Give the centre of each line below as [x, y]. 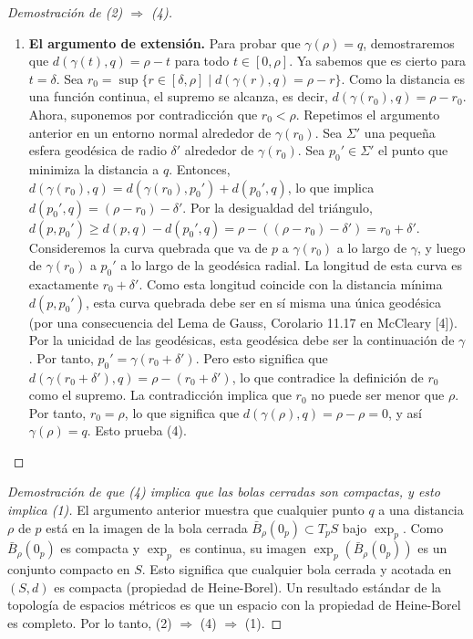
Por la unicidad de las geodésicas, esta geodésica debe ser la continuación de [242, 340]
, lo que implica [331, 187]
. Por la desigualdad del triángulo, [278, 207]
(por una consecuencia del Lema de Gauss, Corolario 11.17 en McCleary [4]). [243, 322]
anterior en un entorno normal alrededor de [150, 132]
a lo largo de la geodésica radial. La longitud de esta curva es [291, 265]
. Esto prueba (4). [137, 430]
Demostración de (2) [65, 12]
